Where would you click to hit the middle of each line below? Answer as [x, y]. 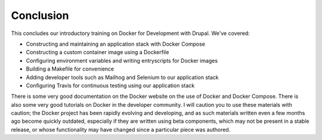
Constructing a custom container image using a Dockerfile [97, 52]
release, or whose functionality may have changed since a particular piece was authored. [121, 129]
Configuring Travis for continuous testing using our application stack [110, 85]
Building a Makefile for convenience [70, 69]
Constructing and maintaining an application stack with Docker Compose [116, 44]
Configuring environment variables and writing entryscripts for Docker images [122, 61]
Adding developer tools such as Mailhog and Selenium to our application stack [122, 77]
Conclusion [40, 15]
